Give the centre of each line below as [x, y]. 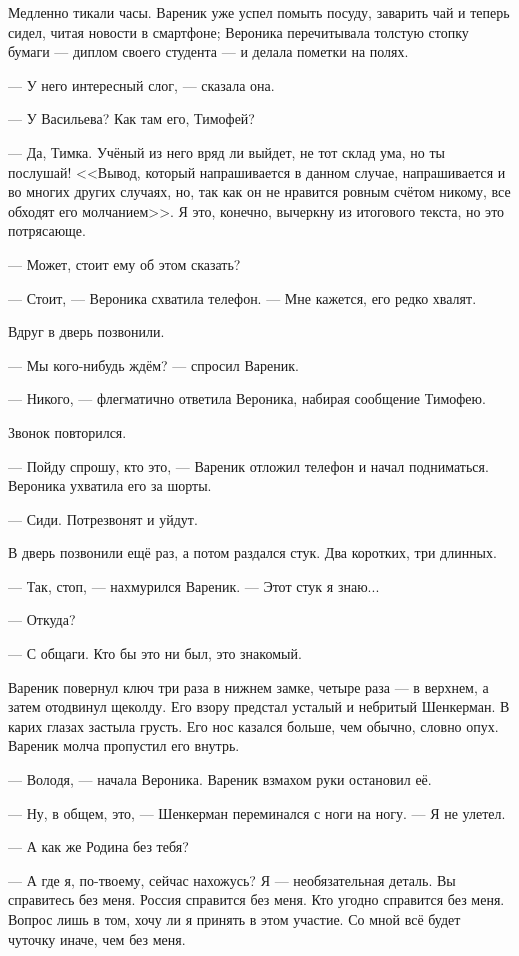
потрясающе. [47, 230]
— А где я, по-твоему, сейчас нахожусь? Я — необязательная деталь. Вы [232, 879]
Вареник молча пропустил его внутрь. [124, 745]
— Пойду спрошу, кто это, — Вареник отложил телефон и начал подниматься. [248, 465]
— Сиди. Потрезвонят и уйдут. [103, 518]
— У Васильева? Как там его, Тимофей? [131, 118]
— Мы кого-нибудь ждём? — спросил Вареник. [153, 364]
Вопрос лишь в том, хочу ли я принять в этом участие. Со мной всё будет [234, 919]
